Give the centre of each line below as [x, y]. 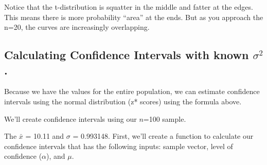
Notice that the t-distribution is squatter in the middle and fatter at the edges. [129, 7]
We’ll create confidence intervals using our [70, 118]
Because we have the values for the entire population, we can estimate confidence [132, 91]
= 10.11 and [45, 136]
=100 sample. [165, 118]
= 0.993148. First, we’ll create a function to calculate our [163, 136]
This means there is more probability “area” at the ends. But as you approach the [134, 17]
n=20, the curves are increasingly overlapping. [77, 27]
